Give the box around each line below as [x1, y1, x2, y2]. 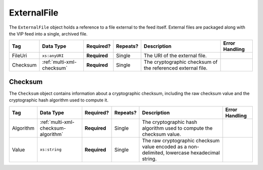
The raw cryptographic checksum [142, 137, 220, 144]
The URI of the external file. [144, 52, 207, 59]
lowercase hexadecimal [166, 149, 220, 156]
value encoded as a [142, 143, 187, 150]
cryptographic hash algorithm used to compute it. [9, 97, 109, 103]
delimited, [142, 149, 165, 156]
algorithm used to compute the [142, 124, 213, 131]
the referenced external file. [144, 65, 208, 71]
